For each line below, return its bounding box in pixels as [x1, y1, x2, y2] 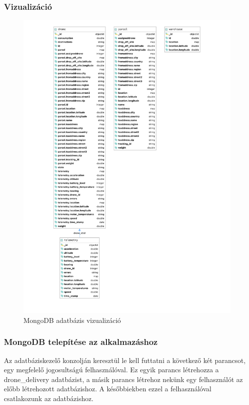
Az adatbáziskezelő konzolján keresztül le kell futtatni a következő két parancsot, [4, 355, 246, 365]
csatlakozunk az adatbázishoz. [4, 393, 94, 403]
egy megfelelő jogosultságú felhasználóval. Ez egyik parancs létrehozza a [4, 364, 219, 375]
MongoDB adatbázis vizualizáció [23, 315, 121, 325]
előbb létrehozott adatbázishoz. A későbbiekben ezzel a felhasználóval [4, 384, 211, 394]
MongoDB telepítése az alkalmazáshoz [4, 336, 158, 348]
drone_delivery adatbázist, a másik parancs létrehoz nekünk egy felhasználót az [4, 374, 243, 384]
